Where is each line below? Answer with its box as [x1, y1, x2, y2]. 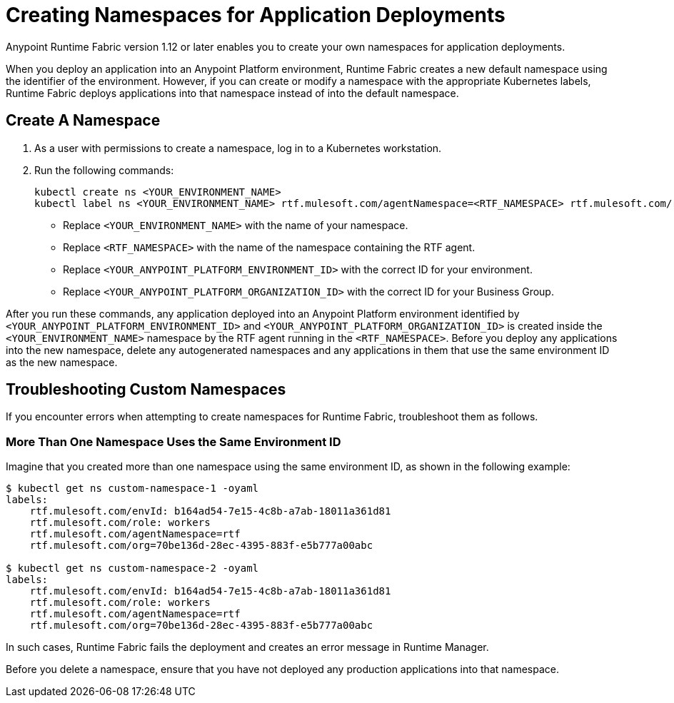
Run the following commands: [34, 163, 174, 176]
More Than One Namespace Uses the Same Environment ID [6, 434, 341, 449]
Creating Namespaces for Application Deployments [6, 3, 505, 27]
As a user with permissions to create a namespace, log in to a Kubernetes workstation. [34, 141, 442, 154]
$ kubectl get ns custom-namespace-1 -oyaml [6, 482, 259, 495]
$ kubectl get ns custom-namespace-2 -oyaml [6, 562, 259, 575]
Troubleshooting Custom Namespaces [6, 380, 286, 399]
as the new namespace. [6, 355, 118, 368]
